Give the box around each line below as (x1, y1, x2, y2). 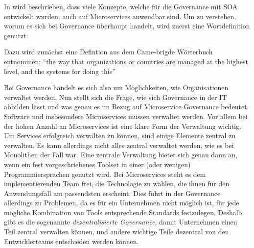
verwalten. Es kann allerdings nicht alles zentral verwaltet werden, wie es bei (4, 140, 234, 150)
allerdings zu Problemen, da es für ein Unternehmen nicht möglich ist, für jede (4, 198, 239, 208)
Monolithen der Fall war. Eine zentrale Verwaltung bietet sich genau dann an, (4, 149, 238, 160)
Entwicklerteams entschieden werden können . (4, 236, 139, 246)
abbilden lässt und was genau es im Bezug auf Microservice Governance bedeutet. (4, 101, 249, 112)
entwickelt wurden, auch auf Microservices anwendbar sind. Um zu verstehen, (4, 11, 236, 21)
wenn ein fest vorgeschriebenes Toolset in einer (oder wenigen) (4, 159, 191, 169)
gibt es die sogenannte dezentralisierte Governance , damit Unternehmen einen (4, 217, 237, 227)
